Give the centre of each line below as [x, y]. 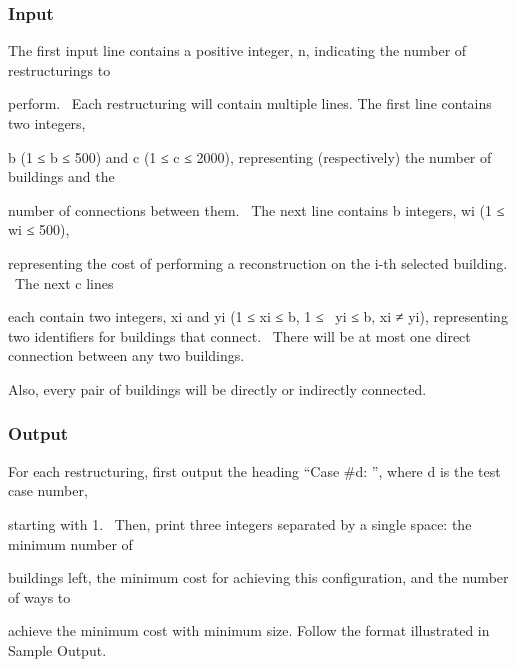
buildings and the [61, 176]
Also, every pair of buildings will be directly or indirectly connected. [217, 388]
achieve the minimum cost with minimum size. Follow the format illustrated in [249, 630]
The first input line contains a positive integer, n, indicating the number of [237, 50]
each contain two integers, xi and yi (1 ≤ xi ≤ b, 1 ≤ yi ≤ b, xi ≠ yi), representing [258, 316]
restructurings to [59, 69]
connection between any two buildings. [126, 355]
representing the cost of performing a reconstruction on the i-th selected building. [258, 262]
